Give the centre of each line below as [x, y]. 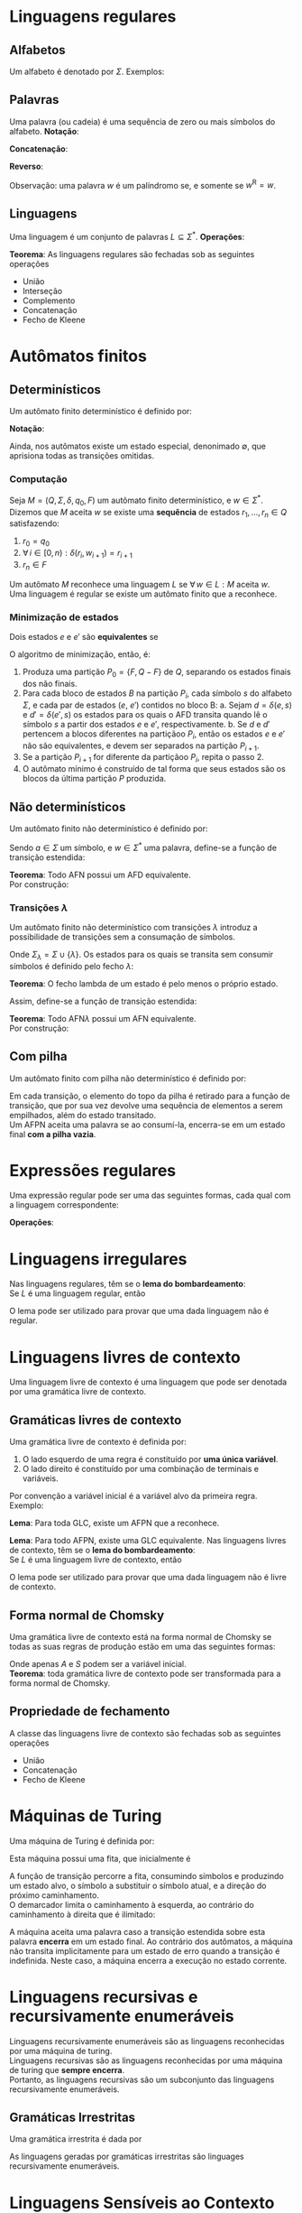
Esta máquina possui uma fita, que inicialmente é [100, 1858]
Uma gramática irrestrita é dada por [76, 2139]
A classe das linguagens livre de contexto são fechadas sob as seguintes [145, 1733]
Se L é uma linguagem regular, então [78, 1293]
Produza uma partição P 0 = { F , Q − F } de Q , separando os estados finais [156, 672]
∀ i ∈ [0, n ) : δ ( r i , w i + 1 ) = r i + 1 [77, 554]
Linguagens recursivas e [104, 1997]
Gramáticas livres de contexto [96, 1420]
